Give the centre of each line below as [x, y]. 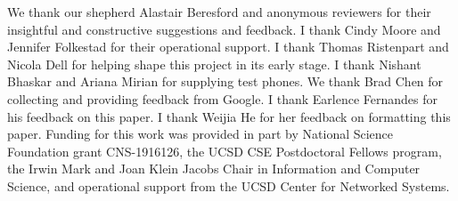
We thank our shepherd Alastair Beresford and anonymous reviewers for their [219, 12]
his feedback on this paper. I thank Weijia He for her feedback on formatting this [229, 116]
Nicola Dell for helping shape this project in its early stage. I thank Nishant [214, 64]
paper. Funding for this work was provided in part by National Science [200, 134]
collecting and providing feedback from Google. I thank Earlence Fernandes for [223, 98]
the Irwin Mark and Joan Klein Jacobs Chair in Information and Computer [214, 169]
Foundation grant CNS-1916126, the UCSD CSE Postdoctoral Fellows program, [225, 151]
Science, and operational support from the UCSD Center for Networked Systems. [229, 185]
